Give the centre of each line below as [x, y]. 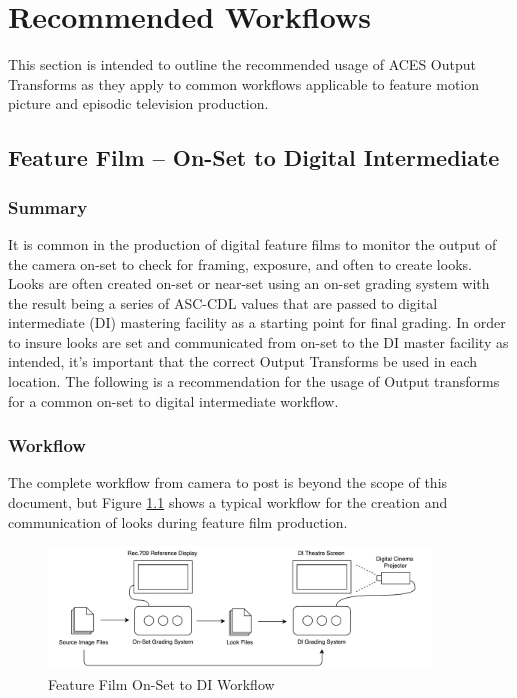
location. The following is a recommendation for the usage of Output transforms [254, 381]
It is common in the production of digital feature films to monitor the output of [252, 243]
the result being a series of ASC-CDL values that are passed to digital [223, 302]
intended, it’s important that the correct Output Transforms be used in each [243, 361]
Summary [48, 206]
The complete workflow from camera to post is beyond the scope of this [228, 482]
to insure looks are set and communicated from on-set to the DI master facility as [258, 341]
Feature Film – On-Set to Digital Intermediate [254, 157]
